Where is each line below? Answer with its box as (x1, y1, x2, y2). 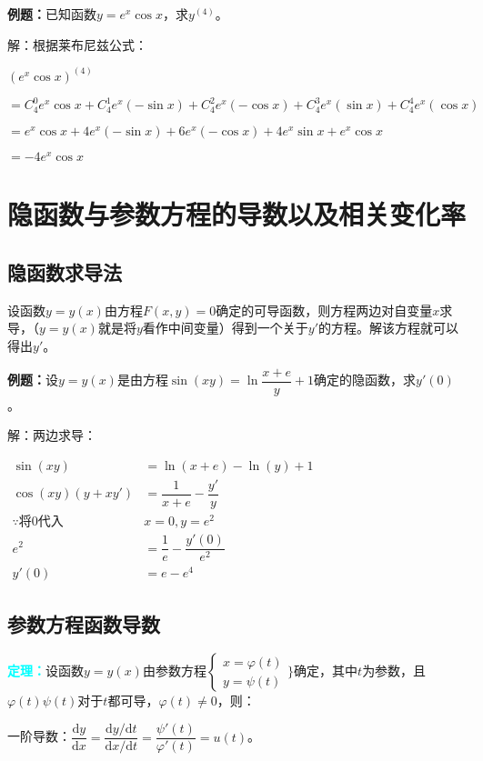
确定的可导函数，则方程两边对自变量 (216, 300, 433, 319)
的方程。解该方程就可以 (318, 318, 458, 337)
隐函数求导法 (7, 257, 122, 285)
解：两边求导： (7, 426, 96, 445)
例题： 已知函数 (7, 5, 96, 23)
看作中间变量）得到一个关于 (142, 318, 308, 337)
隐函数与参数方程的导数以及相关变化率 (7, 195, 467, 233)
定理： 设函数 (7, 661, 84, 680)
